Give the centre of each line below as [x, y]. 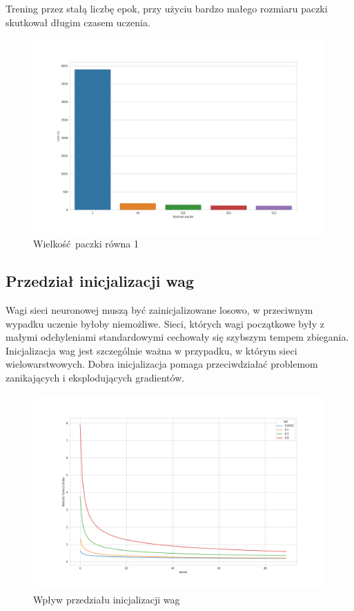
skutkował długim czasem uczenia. [78, 22]
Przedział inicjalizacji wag [100, 281]
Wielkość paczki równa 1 [86, 244]
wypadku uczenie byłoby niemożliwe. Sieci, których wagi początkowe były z [165, 323]
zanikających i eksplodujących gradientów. [95, 377]
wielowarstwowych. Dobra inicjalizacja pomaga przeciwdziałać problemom [162, 364]
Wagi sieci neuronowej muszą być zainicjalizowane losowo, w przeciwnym [159, 309]
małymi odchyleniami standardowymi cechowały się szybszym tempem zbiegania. [177, 337]
